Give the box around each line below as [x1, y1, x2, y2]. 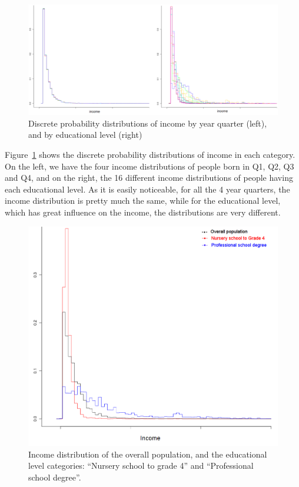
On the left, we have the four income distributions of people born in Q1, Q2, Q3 [5, 160, 294, 172]
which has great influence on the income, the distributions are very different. [5, 206, 281, 218]
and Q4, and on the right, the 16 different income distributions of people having [5, 171, 293, 184]
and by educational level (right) [28, 128, 142, 141]
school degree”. [28, 471, 81, 483]
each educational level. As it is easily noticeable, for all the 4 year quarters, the [5, 183, 290, 195]
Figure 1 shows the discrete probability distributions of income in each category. [5, 148, 295, 160]
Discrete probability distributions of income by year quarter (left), [28, 117, 267, 129]
